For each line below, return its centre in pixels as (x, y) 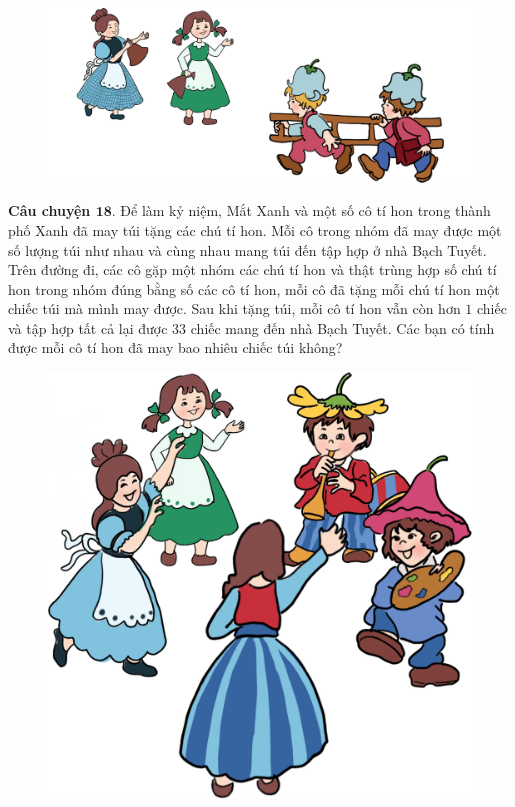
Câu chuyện (49, 210)
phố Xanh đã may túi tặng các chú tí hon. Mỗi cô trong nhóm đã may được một (255, 229)
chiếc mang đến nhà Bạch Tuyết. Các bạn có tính (342, 327)
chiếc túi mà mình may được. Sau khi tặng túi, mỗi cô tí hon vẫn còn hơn (234, 308)
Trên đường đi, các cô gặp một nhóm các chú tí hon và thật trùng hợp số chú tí (252, 269)
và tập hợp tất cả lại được (88, 327)
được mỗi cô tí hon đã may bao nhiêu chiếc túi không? (175, 347)
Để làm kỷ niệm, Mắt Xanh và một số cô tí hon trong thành (305, 210)
